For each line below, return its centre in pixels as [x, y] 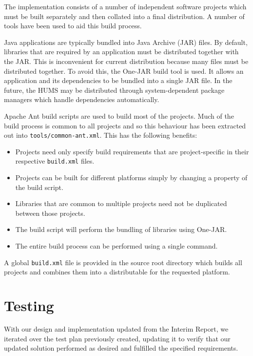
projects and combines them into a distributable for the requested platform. [117, 272]
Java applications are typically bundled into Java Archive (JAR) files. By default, [126, 42]
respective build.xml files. [55, 161]
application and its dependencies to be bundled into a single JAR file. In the [118, 80]
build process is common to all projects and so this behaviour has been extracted [125, 125]
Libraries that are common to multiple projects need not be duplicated [121, 203]
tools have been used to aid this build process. [73, 26]
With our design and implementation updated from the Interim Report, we [116, 328]
